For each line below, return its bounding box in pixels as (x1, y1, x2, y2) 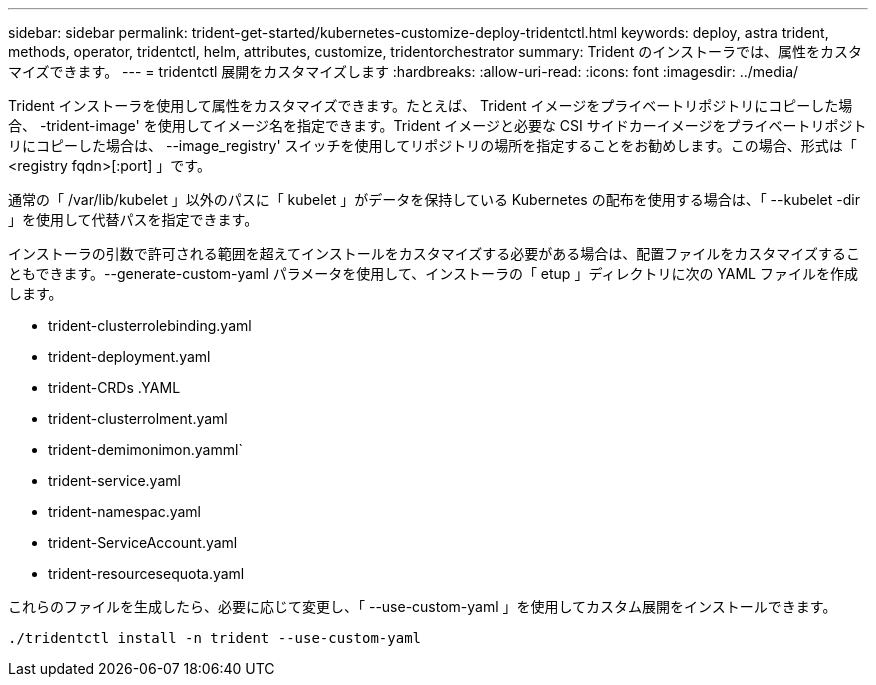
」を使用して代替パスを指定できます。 (8, 211, 259, 228)
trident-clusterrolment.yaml (48, 410, 228, 427)
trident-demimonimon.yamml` (48, 441, 243, 458)
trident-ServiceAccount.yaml (48, 534, 238, 551)
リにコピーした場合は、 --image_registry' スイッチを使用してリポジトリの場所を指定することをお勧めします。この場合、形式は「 (8, 137, 857, 154)
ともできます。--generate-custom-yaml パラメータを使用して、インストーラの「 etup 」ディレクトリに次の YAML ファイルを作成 (8, 265, 858, 282)
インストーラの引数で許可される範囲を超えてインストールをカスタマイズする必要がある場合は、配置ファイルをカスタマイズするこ (8, 245, 860, 262)
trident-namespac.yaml (48, 503, 201, 520)
